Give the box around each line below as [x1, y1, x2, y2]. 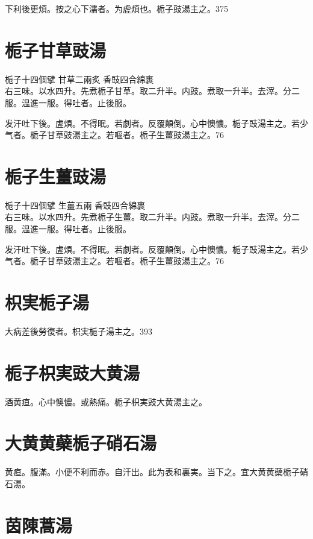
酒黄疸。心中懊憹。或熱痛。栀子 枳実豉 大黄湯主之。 [5, 395, 207, 408]
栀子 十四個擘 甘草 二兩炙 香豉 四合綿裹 [5, 72, 154, 85]
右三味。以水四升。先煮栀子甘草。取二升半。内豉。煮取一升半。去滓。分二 [5, 84, 300, 97]
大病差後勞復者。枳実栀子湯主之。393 [5, 324, 152, 337]
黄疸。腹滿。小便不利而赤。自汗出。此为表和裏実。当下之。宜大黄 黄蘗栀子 [5, 465, 300, 478]
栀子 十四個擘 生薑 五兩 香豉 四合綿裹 [5, 198, 146, 211]
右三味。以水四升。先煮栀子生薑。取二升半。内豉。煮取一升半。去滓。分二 [5, 210, 300, 223]
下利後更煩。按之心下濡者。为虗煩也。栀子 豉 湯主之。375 [5, 2, 228, 14]
